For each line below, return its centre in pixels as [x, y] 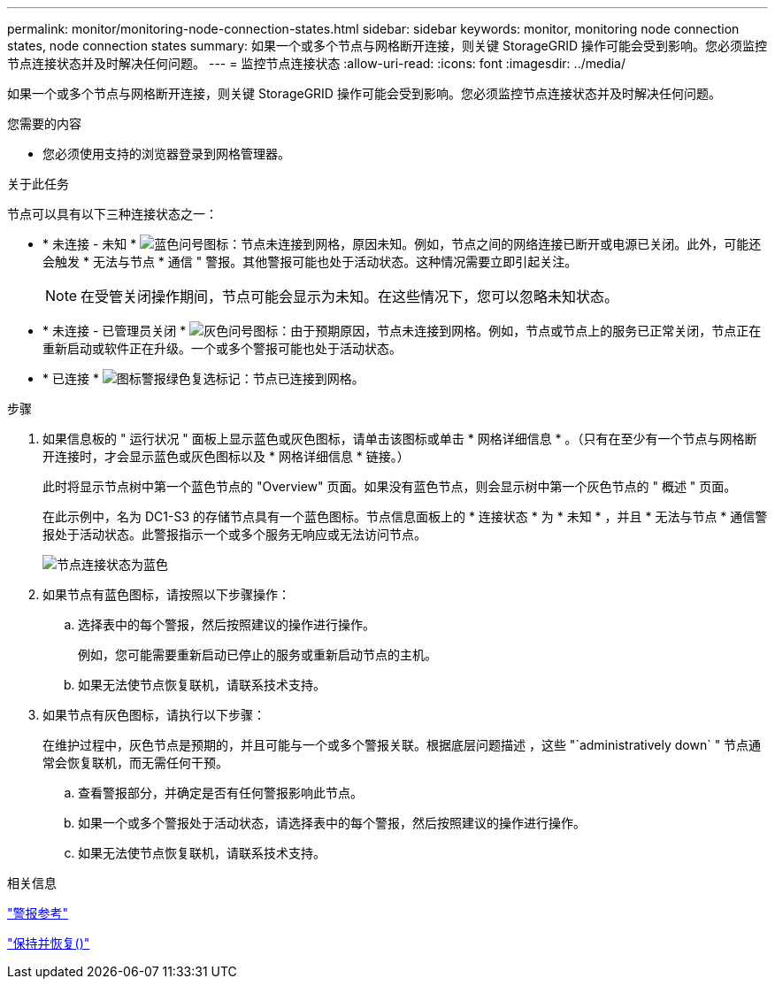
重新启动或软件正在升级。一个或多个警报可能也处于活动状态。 [222, 348]
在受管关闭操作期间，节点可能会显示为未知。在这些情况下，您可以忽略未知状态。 [350, 297]
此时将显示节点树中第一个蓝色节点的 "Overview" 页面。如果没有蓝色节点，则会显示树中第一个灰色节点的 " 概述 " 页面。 [390, 486]
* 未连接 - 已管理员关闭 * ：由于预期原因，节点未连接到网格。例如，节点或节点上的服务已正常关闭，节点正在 [402, 331]
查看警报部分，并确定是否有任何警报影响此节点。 [220, 793]
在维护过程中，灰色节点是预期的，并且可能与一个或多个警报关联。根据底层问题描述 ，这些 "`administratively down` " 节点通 [402, 745]
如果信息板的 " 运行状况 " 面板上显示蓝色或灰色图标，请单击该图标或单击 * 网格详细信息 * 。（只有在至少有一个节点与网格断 [400, 439]
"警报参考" [38, 913]
